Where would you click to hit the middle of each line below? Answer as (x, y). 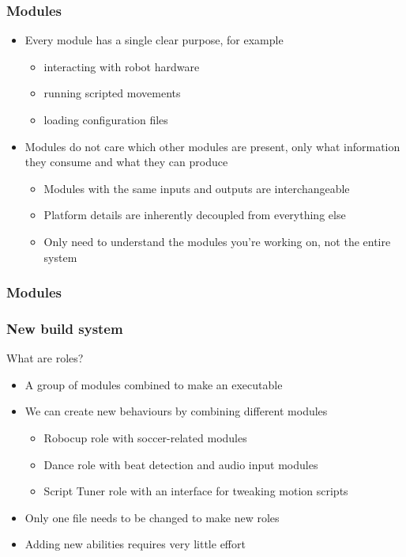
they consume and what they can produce (126, 162)
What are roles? (45, 358)
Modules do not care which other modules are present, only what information (212, 146)
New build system (65, 328)
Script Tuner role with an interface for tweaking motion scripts (196, 491)
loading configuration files (106, 119)
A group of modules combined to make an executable (154, 384)
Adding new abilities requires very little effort (135, 544)
